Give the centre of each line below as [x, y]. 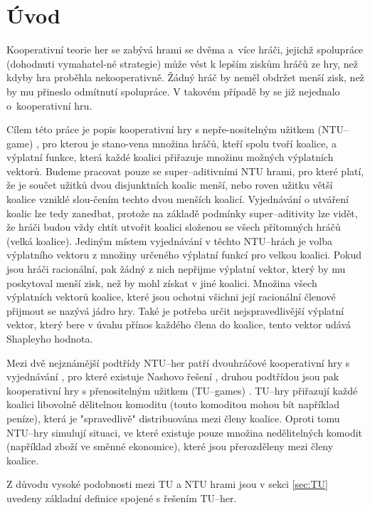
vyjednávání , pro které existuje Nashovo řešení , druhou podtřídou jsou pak [173, 376]
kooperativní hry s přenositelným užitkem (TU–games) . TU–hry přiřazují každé [182, 390]
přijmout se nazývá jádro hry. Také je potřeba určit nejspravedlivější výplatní [175, 310]
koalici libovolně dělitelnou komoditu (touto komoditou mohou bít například [173, 404]
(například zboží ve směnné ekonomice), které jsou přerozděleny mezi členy [170, 446]
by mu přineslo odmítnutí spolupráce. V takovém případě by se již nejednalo [173, 91]
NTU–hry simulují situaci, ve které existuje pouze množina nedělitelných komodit [185, 432]
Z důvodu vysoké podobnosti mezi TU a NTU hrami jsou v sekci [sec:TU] [167, 484]
